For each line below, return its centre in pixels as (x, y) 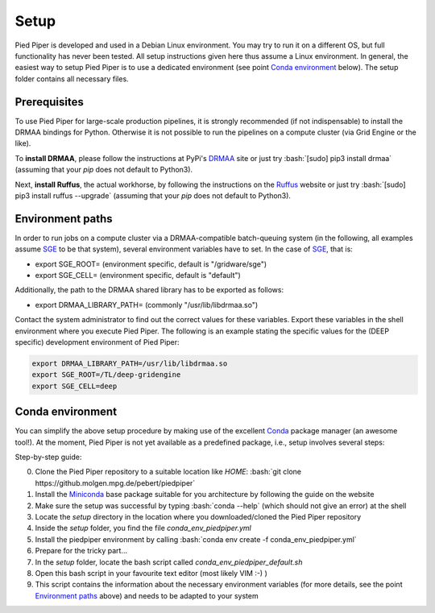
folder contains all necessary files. (72, 79)
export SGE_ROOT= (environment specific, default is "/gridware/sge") (151, 264)
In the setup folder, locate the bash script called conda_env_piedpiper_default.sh (169, 562)
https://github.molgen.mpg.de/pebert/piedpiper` (115, 483)
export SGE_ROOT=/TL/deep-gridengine (106, 375)
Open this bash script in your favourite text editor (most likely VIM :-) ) (151, 573)
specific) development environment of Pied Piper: (97, 342)
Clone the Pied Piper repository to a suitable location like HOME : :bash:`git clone (168, 472)
